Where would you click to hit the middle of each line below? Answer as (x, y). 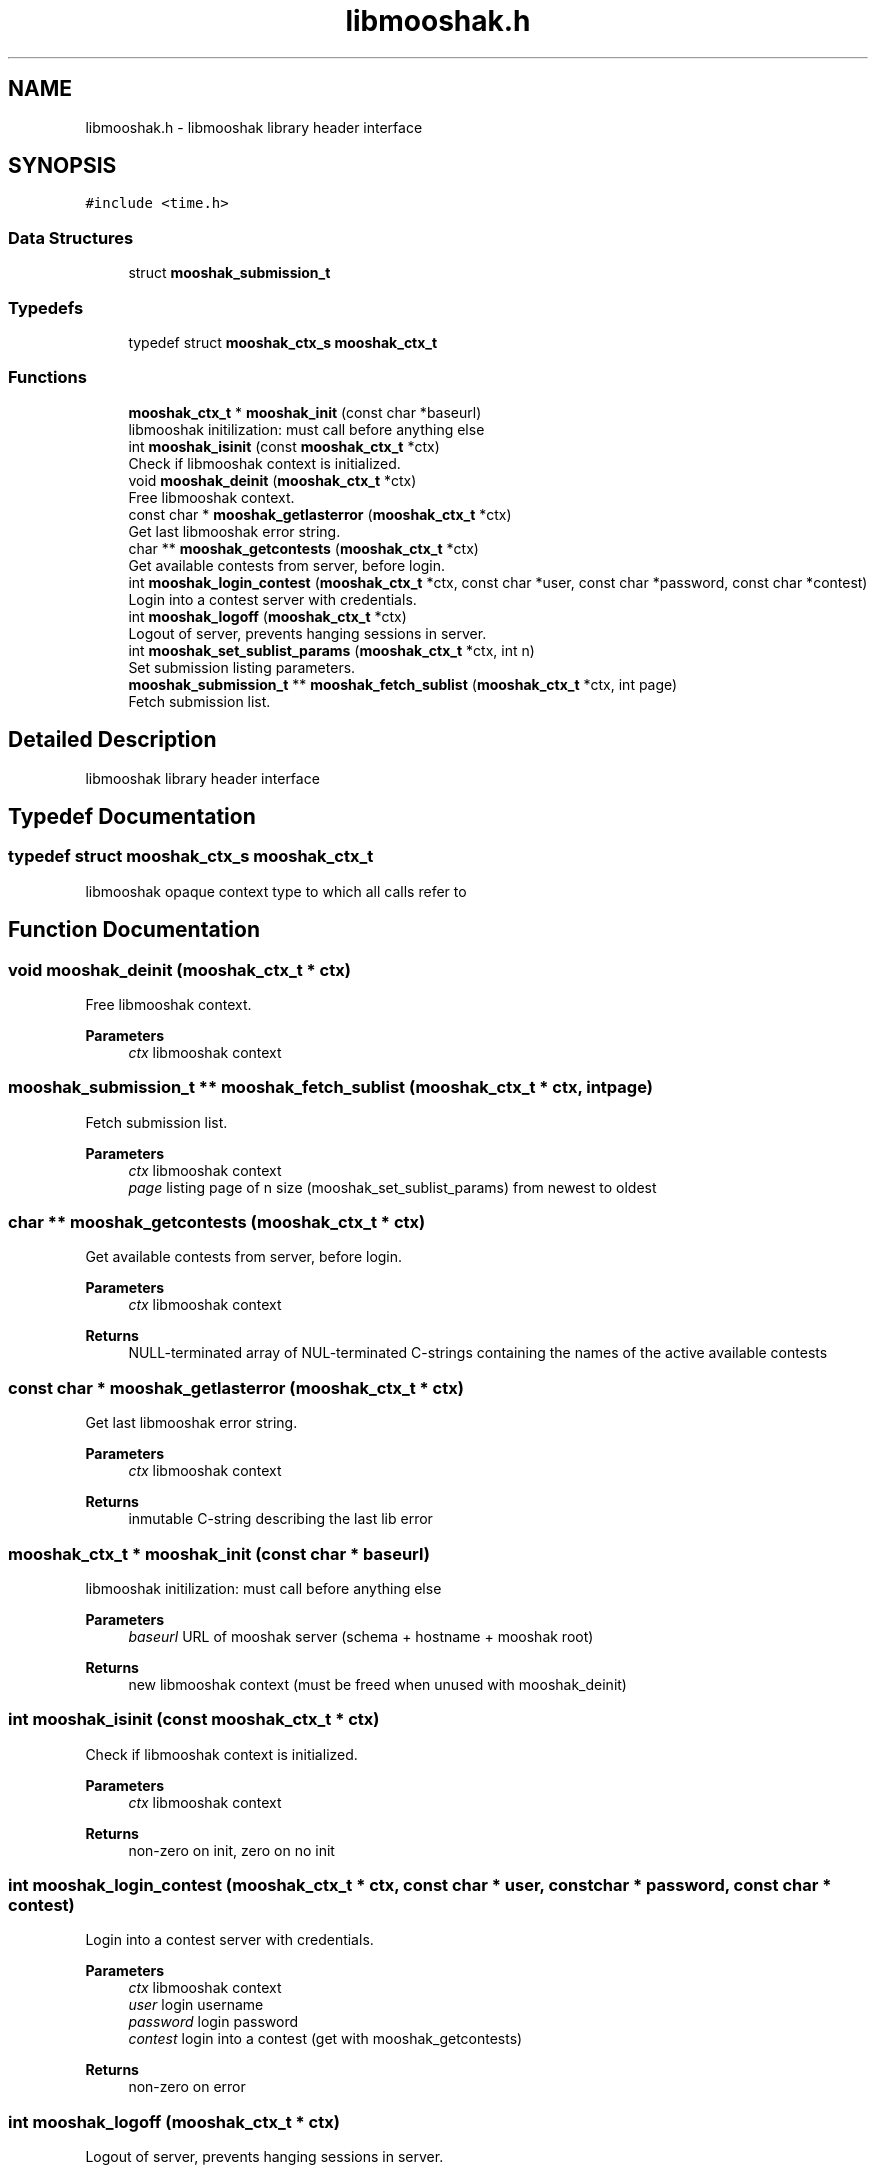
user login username (196, 2005)
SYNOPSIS (62, 166)
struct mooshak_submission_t (229, 273)
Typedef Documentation (132, 816)
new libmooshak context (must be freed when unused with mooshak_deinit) (377, 1684)
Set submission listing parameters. (242, 667)
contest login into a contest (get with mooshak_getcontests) (325, 2039)
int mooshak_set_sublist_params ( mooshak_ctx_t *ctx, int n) (331, 650)
